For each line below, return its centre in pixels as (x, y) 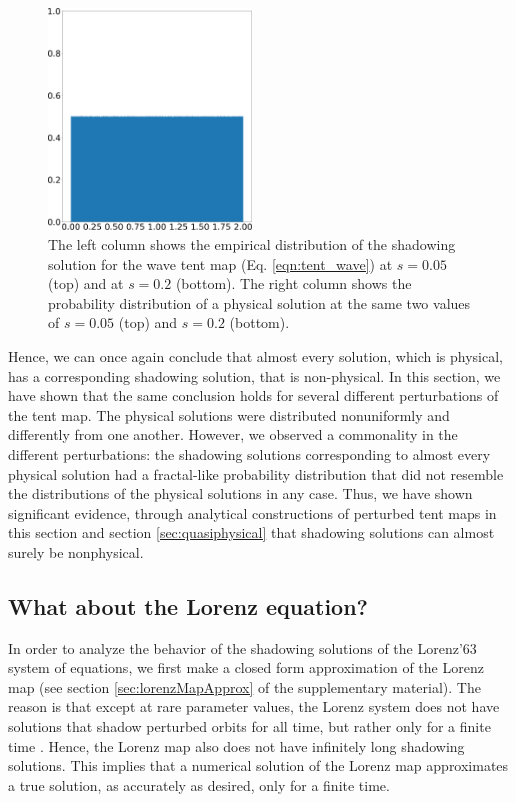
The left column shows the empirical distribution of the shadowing (252, 244)
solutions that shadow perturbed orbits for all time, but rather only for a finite (249, 726)
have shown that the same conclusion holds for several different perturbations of (253, 395)
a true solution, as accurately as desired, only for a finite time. (199, 784)
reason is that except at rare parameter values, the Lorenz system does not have (254, 706)
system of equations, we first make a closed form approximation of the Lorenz (246, 667)
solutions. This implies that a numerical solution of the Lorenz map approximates (258, 765)
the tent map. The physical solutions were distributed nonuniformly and (229, 414)
